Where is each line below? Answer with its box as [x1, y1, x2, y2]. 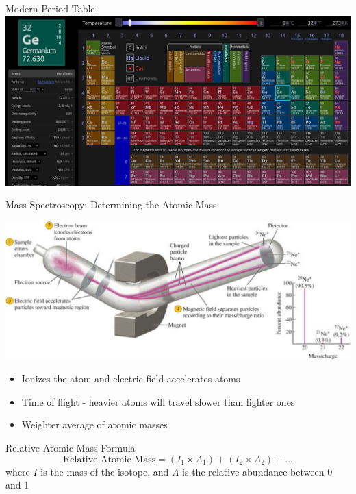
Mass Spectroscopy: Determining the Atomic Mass [5, 197, 217, 212]
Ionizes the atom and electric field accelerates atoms [21, 371, 240, 386]
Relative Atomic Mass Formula [5, 441, 136, 455]
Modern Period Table [5, 1, 95, 15]
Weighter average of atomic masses [21, 417, 168, 432]
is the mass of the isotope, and [40, 464, 169, 478]
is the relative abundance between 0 [182, 464, 333, 478]
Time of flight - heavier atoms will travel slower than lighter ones [21, 394, 295, 408]
